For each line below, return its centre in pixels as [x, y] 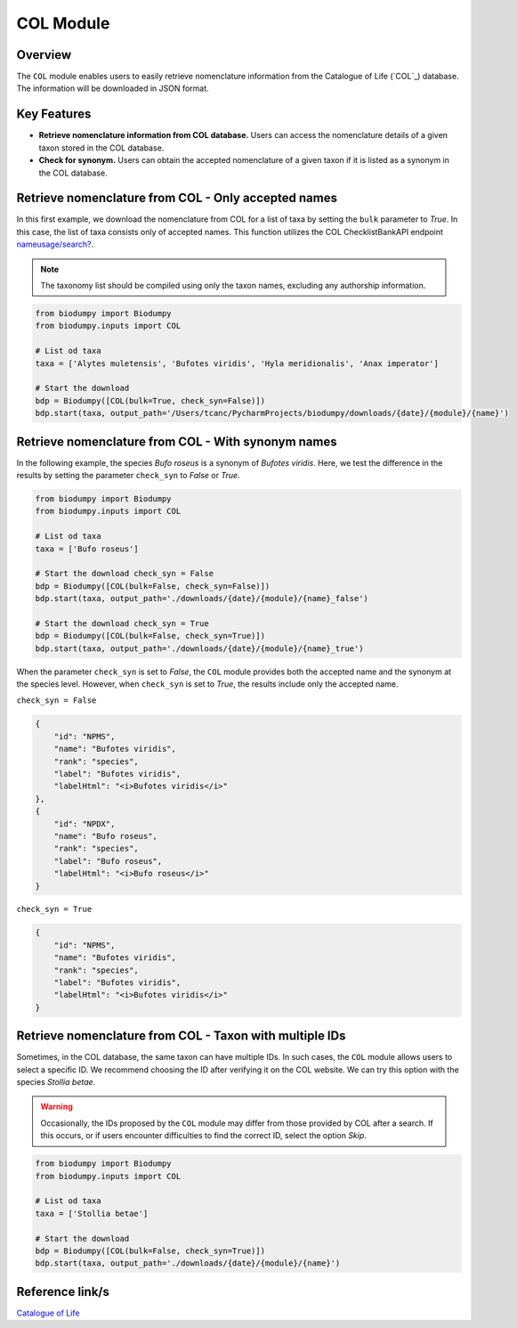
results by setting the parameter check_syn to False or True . [128, 475]
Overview [44, 55]
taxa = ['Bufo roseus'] [87, 549]
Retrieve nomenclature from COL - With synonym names [177, 441]
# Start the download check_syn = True [122, 623]
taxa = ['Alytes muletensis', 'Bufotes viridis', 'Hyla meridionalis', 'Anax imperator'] [237, 363]
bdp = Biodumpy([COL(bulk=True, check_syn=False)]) [150, 400]
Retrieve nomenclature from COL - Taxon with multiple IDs [181, 1036]
